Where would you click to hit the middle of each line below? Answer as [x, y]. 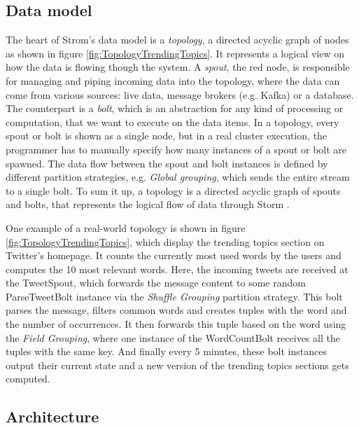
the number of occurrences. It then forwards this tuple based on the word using [176, 324]
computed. [28, 379]
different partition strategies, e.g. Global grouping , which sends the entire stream [178, 177]
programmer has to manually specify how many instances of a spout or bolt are [176, 149]
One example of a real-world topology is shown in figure [126, 227]
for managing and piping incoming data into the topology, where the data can [173, 80]
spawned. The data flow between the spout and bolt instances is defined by [167, 163]
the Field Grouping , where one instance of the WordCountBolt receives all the [173, 337]
